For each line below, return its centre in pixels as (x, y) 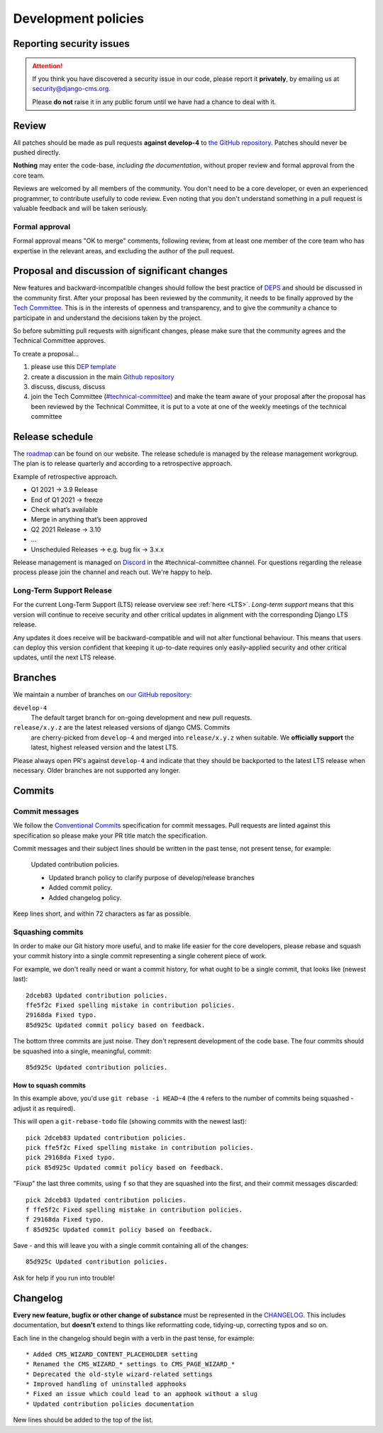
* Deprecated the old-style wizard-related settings (119, 1374)
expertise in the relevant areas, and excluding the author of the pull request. (124, 251)
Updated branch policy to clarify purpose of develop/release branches (151, 877)
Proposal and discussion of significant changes (121, 271)
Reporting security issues (72, 44)
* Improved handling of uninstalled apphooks (106, 1384)
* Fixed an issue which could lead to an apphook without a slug (142, 1394)
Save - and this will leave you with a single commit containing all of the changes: (131, 1246)
